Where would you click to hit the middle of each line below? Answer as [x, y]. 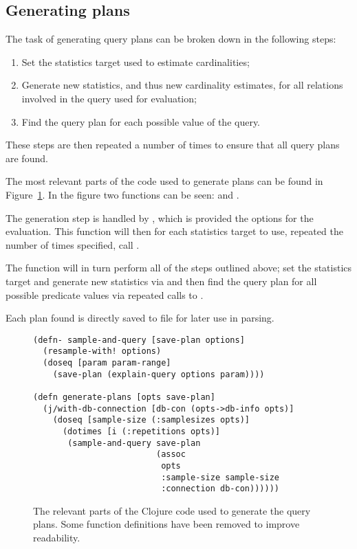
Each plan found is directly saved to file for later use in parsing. [140, 318]
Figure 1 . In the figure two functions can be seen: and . [122, 194]
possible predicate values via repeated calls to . [105, 294]
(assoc [171, 455]
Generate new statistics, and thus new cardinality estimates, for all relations [182, 85]
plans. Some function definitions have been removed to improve [166, 524]
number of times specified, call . [73, 244]
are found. [27, 158]
